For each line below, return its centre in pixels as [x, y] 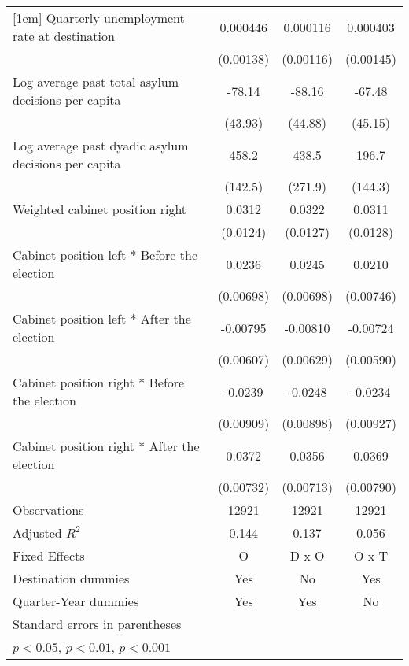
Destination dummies [71, 578]
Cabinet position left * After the [102, 318]
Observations [48, 510]
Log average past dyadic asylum [101, 145]
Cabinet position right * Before [99, 382]
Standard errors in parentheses [97, 624]
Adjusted [37, 533]
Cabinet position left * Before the [105, 255]
